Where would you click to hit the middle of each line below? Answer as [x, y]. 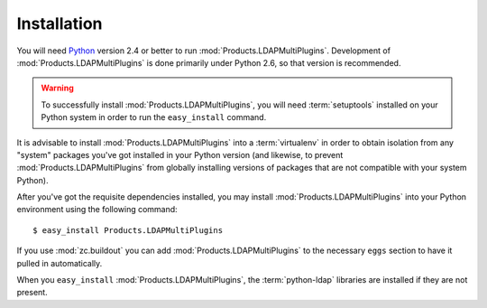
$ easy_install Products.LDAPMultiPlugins [128, 230]
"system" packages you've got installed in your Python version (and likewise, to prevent [180, 154]
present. [32, 293]
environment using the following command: [97, 210]
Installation [60, 23]
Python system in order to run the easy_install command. [154, 117]
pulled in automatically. [60, 263]
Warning [57, 88]
